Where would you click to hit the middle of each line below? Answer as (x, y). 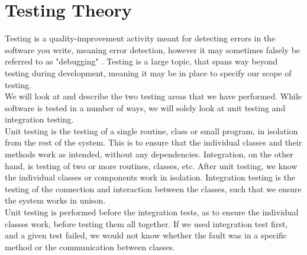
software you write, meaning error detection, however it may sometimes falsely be (153, 49)
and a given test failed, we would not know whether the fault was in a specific (146, 235)
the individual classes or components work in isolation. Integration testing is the (150, 177)
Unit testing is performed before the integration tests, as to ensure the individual (152, 212)
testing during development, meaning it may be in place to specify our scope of (148, 72)
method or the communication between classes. (90, 246)
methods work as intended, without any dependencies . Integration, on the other (149, 154)
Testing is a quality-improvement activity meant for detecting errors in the (140, 38)
